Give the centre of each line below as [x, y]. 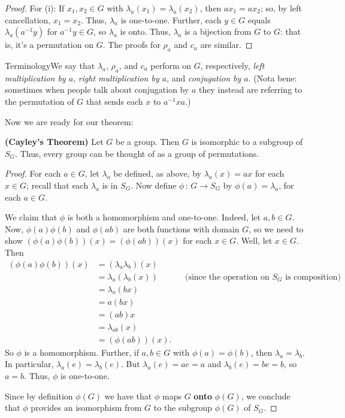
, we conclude [266, 396]
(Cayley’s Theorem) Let [54, 142]
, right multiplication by [116, 78]
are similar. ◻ [226, 45]
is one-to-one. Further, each [171, 19]
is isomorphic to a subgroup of [247, 142]
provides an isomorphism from [86, 408]
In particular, [29, 364]
